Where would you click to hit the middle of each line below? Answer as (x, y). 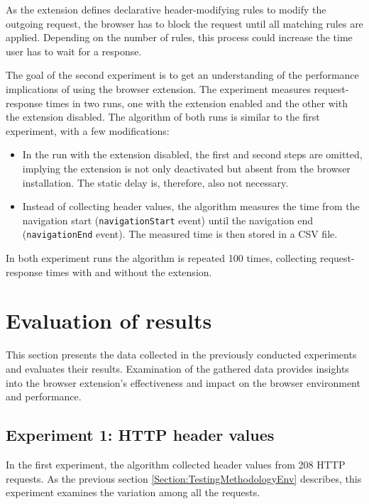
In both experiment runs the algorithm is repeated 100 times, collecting (161, 258)
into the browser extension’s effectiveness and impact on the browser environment (183, 382)
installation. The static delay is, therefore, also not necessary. (155, 182)
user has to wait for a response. (74, 51)
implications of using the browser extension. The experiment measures (158, 88)
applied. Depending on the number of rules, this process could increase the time (179, 37)
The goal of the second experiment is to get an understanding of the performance (182, 75)
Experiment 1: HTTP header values (140, 435)
